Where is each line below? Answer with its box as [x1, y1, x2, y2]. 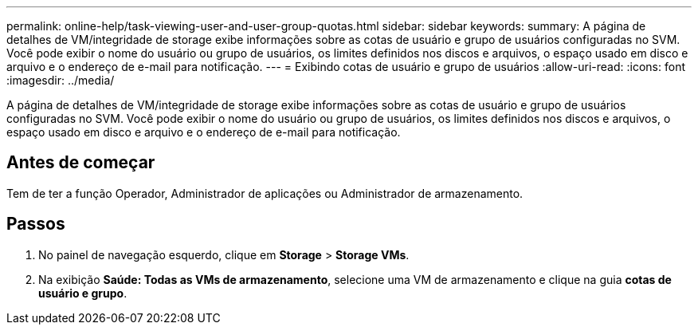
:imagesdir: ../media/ [6, 73, 115, 87]
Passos [6, 214, 65, 234]
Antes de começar [6, 152, 155, 173]
